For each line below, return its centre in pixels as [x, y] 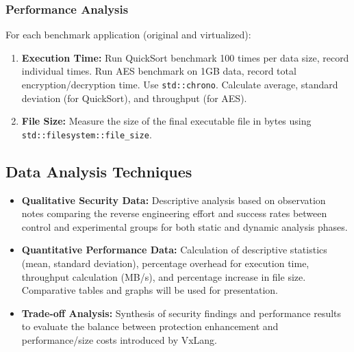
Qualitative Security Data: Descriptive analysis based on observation [174, 200]
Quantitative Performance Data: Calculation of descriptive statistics [174, 250]
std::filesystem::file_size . [87, 134]
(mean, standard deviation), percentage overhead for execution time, [165, 263]
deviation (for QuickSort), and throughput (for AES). [134, 98]
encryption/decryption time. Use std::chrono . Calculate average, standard [180, 84]
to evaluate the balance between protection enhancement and [150, 326]
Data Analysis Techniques [99, 171]
